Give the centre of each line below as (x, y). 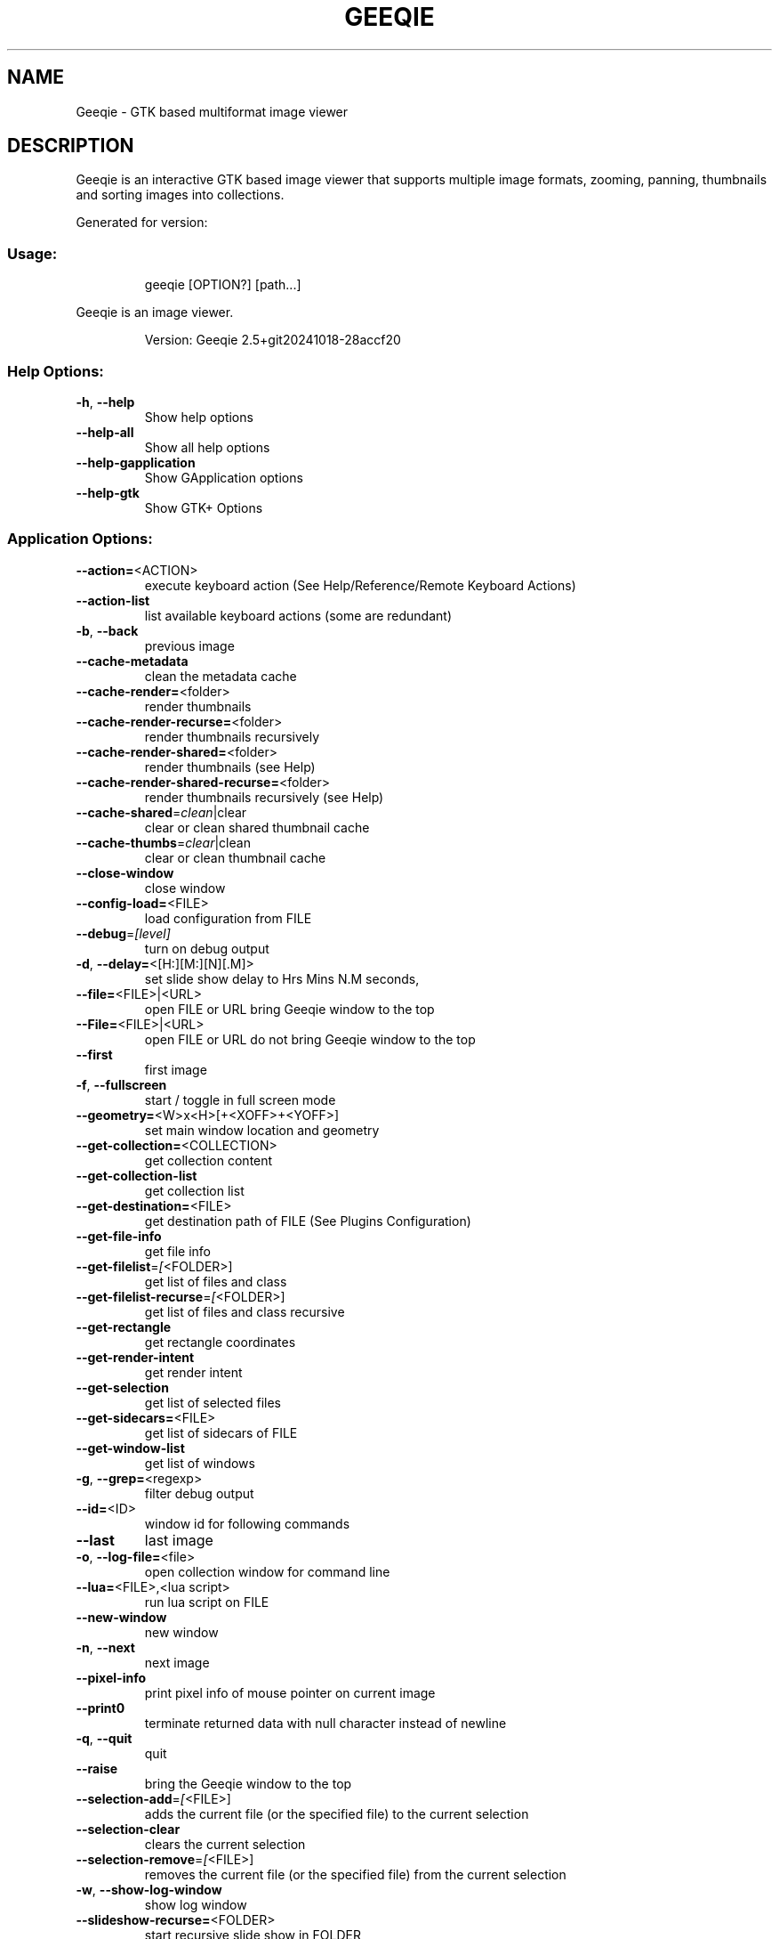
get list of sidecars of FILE (221, 1432)
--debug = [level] (123, 933)
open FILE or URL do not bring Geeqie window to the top (310, 1039)
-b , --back (107, 630)
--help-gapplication (136, 462)
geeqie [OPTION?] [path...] (223, 285)
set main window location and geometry (262, 1130)
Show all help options (207, 447)
